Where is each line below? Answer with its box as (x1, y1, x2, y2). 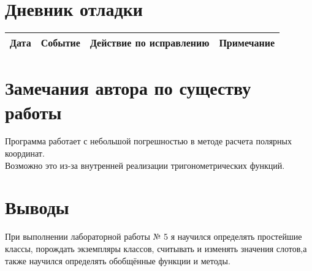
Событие (40, 35, 80, 50)
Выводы (5, 195, 69, 220)
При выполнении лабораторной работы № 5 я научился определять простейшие (5, 230, 302, 243)
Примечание (219, 35, 275, 50)
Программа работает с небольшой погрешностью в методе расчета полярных (5, 135, 292, 147)
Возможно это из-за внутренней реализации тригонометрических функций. (5, 158, 285, 171)
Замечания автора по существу (5, 75, 251, 100)
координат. (5, 147, 45, 160)
